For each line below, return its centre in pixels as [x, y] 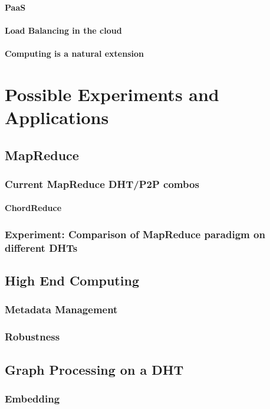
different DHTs [41, 247]
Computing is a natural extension [74, 53]
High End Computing [72, 280]
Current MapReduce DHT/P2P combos [102, 184]
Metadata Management [61, 309]
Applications [57, 117]
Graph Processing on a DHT [94, 369]
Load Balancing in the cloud [63, 30]
